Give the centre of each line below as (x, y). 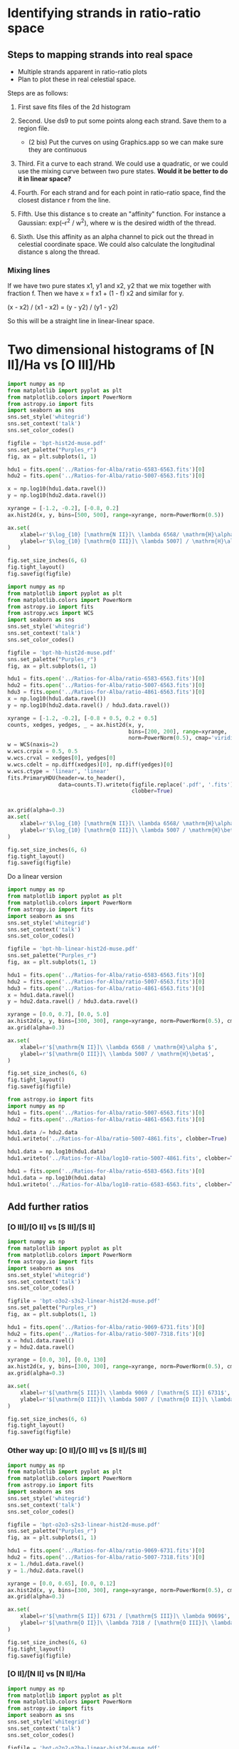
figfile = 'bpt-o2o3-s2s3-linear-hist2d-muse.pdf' (84, 1524)
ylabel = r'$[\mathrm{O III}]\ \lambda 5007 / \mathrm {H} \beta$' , (117, 1054)
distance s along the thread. (59, 252)
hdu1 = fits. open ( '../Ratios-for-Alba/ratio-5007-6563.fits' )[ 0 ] (106, 1113)
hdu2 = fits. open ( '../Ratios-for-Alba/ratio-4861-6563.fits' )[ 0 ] (106, 1119)
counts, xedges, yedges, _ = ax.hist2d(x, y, (76, 725)
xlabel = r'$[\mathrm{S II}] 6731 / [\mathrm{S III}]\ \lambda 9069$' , (126, 1616)
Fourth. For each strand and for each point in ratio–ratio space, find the (122, 193)
